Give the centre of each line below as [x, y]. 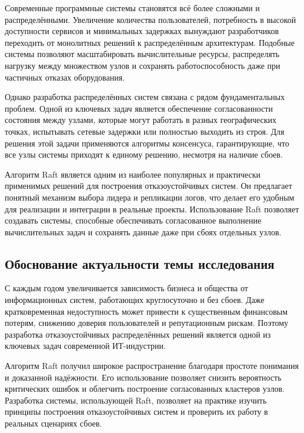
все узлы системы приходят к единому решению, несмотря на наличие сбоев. [144, 154]
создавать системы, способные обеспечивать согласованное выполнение [133, 220]
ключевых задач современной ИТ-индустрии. [85, 346]
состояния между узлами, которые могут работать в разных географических [141, 120]
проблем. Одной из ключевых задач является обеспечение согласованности [139, 108]
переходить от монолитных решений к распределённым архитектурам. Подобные [150, 42]
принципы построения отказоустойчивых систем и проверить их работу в [136, 412]
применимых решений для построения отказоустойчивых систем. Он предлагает [148, 186]
